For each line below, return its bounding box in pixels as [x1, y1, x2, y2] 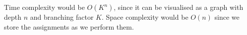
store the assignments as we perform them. [4, 21, 134, 32]
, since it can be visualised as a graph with [114, 2, 244, 12]
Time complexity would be [4, 2, 85, 12]
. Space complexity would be [101, 12, 188, 22]
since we [214, 12, 240, 22]
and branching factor [30, 12, 94, 22]
